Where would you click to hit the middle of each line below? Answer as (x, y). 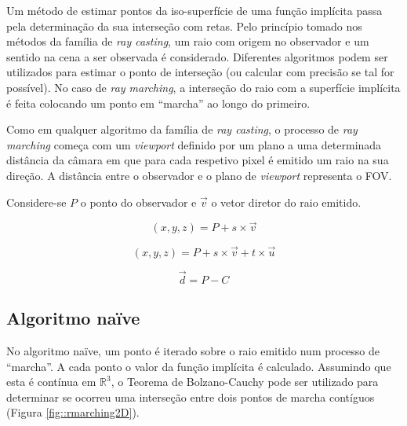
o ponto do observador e (138, 202)
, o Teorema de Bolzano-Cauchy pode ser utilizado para (245, 382)
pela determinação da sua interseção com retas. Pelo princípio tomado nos (184, 26)
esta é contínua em (51, 382)
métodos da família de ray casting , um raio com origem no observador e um (188, 41)
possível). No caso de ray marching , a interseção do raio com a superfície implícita (203, 87)
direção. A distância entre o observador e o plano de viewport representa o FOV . (199, 175)
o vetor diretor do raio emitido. (286, 202)
